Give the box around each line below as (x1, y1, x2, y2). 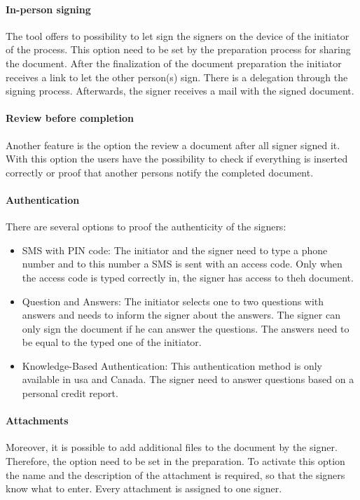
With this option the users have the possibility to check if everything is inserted (6, 151, 348, 166)
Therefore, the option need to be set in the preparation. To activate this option (6, 454, 345, 468)
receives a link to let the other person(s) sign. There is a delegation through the (6, 69, 348, 84)
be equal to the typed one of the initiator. (22, 335, 202, 349)
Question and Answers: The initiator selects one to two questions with (22, 293, 324, 308)
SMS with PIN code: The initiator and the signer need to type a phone (22, 242, 328, 257)
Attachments (6, 413, 69, 428)
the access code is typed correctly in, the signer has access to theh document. (22, 270, 354, 284)
